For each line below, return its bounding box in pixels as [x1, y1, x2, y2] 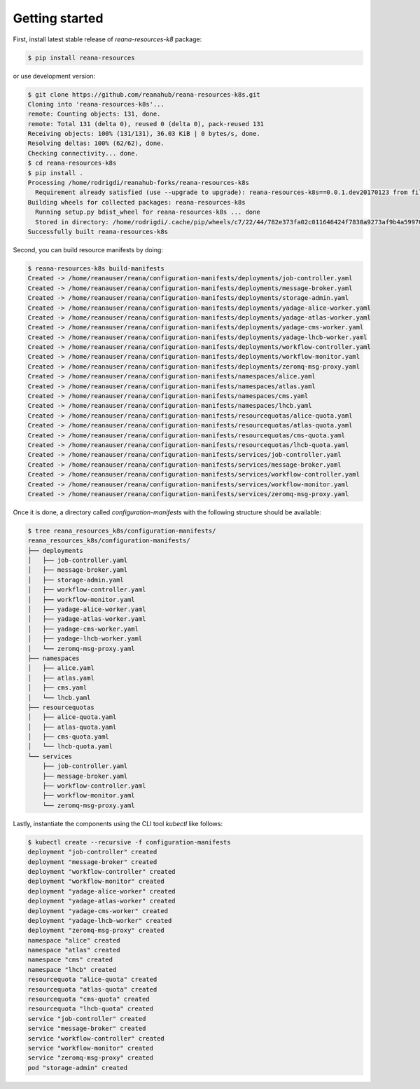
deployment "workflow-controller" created [27, 868, 176, 875]
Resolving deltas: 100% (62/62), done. [27, 139, 164, 147]
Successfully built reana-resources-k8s [27, 228, 168, 235]
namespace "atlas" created [27, 946, 120, 954]
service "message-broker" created [27, 1025, 146, 1033]
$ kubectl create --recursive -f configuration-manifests [27, 838, 231, 846]
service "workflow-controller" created [27, 1034, 164, 1042]
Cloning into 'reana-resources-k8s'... [27, 100, 164, 108]
